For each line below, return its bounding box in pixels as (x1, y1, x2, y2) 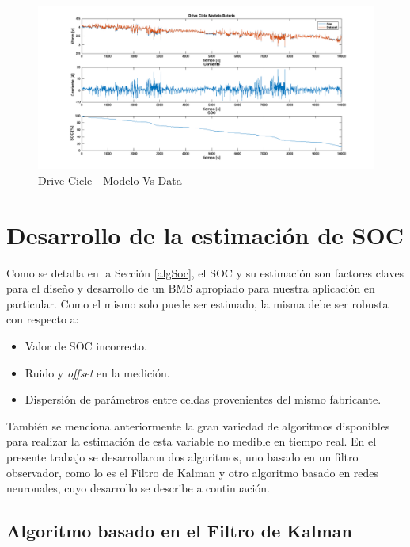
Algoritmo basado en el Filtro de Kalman (6, 518, 352, 543)
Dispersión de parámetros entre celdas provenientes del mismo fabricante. (25, 391, 382, 407)
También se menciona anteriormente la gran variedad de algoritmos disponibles (6, 417, 390, 434)
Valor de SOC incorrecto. (25, 338, 147, 354)
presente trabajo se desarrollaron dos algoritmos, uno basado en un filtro (6, 449, 359, 465)
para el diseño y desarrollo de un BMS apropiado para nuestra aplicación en (6, 280, 375, 296)
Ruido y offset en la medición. (25, 364, 170, 381)
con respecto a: (6, 311, 79, 327)
